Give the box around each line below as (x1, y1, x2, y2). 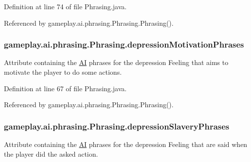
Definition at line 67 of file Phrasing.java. (4, 83, 127, 93)
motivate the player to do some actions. (4, 67, 122, 77)
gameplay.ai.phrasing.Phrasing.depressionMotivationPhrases (4, 38, 244, 50)
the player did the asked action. (4, 148, 98, 159)
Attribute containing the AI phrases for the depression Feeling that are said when (4, 139, 248, 149)
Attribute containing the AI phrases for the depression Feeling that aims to (4, 57, 229, 67)
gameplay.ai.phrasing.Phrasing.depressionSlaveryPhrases (4, 120, 230, 132)
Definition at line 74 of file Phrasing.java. (4, 1, 127, 11)
